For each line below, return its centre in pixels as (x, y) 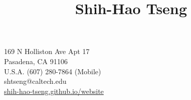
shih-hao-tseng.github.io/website (54, 91)
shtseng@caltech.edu (35, 81)
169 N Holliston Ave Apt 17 (47, 51)
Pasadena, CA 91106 (36, 61)
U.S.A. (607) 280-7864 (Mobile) (53, 71)
